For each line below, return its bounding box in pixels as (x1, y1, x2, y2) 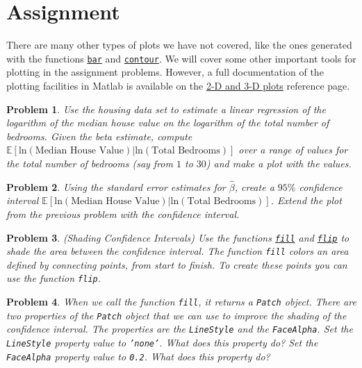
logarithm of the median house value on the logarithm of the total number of (6, 115, 329, 130)
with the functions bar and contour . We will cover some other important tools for (6, 51, 356, 65)
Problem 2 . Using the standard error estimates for (6, 179, 226, 194)
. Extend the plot (270, 193, 342, 208)
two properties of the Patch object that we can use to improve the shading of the (6, 308, 347, 322)
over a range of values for (238, 142, 348, 157)
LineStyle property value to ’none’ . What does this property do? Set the (6, 335, 318, 350)
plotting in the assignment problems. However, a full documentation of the (6, 65, 324, 79)
